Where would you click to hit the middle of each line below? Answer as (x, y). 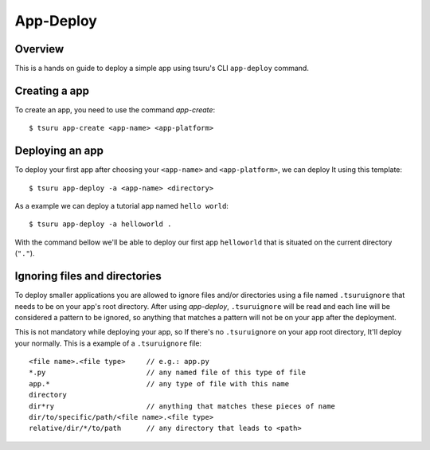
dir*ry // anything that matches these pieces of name (182, 406)
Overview (39, 49)
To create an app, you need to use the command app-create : (115, 110)
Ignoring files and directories (88, 276)
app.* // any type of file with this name (159, 383)
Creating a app (52, 90)
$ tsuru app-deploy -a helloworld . (100, 224)
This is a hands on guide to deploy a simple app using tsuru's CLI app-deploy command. (162, 68)
